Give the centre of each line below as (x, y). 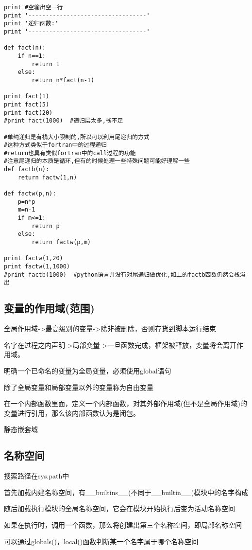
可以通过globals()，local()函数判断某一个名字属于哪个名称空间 (101, 541)
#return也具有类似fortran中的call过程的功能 (70, 153)
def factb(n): (27, 169)
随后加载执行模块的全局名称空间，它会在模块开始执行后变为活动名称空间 (119, 508)
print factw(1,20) (34, 258)
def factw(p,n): (30, 194)
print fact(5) (27, 104)
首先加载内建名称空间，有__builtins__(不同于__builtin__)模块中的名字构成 (126, 492)
